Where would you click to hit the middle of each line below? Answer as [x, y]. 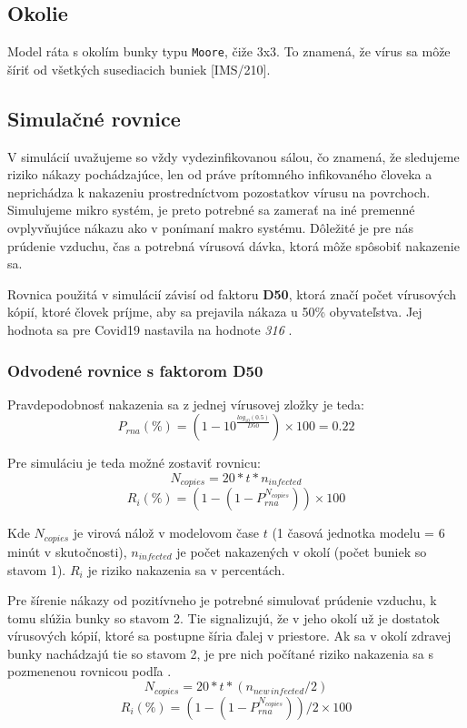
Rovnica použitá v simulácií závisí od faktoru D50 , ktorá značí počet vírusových [232, 293]
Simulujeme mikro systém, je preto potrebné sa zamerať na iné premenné [211, 210]
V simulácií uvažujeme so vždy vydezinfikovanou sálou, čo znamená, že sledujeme [233, 156]
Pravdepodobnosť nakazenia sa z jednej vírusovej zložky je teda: [186, 404]
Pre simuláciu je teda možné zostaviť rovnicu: [134, 463]
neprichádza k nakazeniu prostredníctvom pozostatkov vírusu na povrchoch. [219, 192]
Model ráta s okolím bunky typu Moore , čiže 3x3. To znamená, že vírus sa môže [229, 51]
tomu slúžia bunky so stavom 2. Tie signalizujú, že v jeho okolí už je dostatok [224, 617]
